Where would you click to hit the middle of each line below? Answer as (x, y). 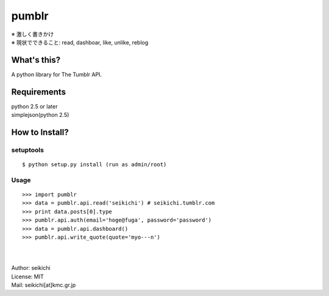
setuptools (27, 150)
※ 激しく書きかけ (33, 34)
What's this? (36, 60)
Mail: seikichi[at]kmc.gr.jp (44, 285)
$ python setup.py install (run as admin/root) (94, 165)
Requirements (39, 92)
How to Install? (40, 132)
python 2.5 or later (34, 106)
